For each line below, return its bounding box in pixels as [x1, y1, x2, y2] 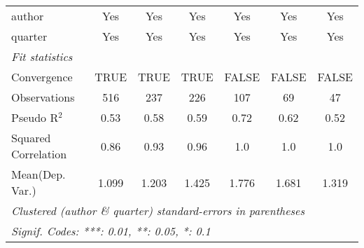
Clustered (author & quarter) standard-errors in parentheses [11, 202, 304, 219]
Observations [11, 89, 75, 105]
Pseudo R [11, 109, 59, 125]
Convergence [11, 69, 73, 85]
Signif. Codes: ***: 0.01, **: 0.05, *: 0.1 [11, 223, 211, 239]
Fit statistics [11, 48, 73, 64]
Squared [11, 130, 51, 146]
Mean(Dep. [11, 166, 66, 182]
